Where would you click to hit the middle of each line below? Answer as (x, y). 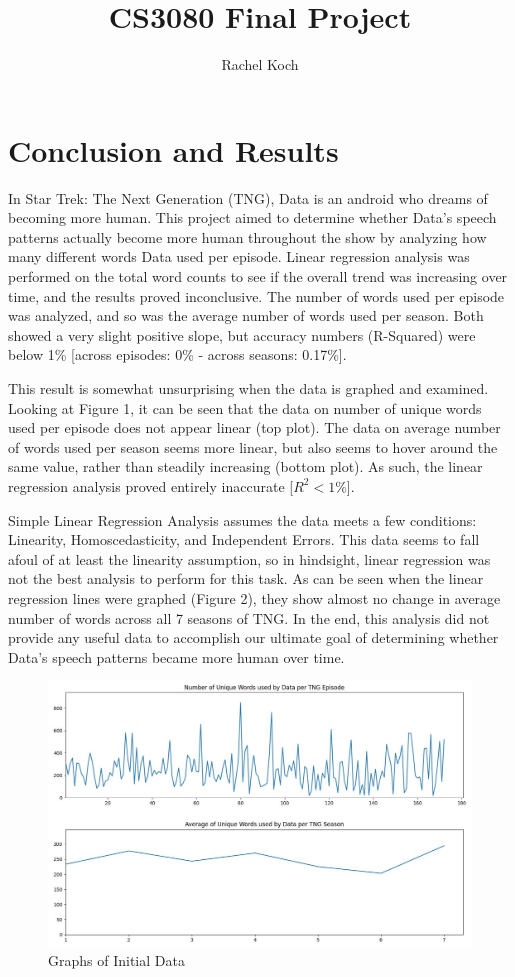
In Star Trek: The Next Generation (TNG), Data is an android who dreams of (248, 197)
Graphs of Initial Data (116, 960)
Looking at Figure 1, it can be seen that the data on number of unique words (245, 407)
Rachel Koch (260, 64)
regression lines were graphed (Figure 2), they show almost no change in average (254, 597)
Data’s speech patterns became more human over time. (176, 656)
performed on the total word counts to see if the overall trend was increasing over (258, 276)
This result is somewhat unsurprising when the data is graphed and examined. (248, 388)
